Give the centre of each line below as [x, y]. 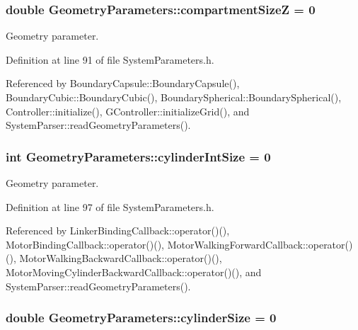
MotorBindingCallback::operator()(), [85, 244]
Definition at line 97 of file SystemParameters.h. [110, 206]
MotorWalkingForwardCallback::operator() [260, 244]
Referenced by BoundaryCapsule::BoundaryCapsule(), [123, 83]
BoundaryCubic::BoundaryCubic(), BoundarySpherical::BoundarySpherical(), [174, 97]
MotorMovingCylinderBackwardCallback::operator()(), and [134, 272]
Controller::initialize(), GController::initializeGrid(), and [128, 111]
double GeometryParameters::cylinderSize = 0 [141, 318]
